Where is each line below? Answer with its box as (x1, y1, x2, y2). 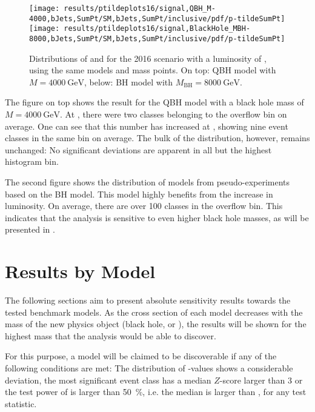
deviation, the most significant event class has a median (5, 373, 211, 386)
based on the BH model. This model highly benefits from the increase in (5, 187, 273, 200)
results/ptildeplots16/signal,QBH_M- (64, 4, 216, 13)
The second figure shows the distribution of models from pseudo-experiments (5, 175, 290, 188)
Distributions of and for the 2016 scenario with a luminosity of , (29, 51, 267, 64)
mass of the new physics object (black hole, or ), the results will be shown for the (5, 317, 307, 330)
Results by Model (5, 259, 156, 284)
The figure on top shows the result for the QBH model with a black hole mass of (5, 96, 304, 108)
